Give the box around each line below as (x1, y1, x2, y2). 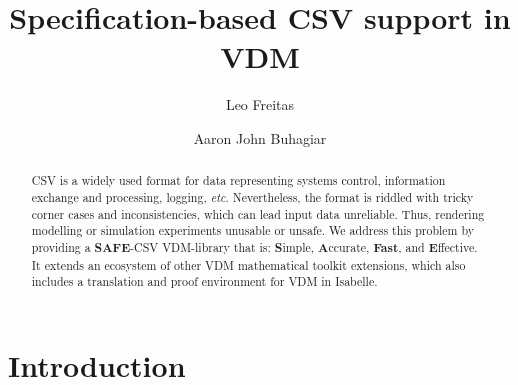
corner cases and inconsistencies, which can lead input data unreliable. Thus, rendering (31, 205, 485, 222)
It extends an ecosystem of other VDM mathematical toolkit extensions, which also (31, 256, 466, 273)
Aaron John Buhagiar (193, 127, 327, 148)
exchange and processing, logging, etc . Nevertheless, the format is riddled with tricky (31, 188, 474, 205)
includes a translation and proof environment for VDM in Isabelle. (31, 273, 378, 290)
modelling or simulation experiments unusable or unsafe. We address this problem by (31, 222, 475, 239)
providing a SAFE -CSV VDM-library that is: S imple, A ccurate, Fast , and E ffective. (31, 238, 478, 256)
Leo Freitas (225, 94, 295, 115)
